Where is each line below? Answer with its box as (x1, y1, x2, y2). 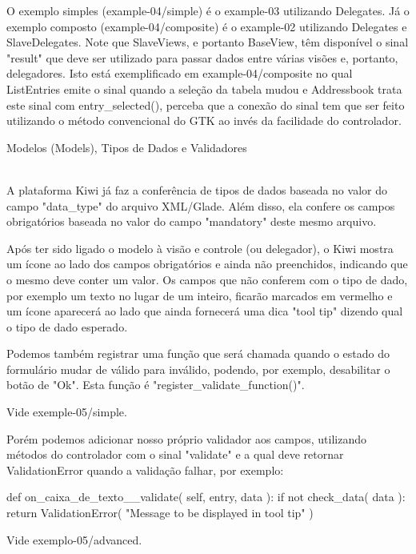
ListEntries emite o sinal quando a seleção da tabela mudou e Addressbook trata (6, 80, 402, 97)
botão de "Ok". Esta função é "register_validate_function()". (6, 376, 305, 393)
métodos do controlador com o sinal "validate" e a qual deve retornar (6, 446, 344, 463)
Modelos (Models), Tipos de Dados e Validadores (6, 138, 247, 155)
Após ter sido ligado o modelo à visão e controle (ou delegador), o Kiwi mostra (6, 239, 394, 256)
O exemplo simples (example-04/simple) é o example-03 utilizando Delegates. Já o (6, 2, 410, 18)
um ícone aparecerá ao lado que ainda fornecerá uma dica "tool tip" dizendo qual (6, 303, 403, 319)
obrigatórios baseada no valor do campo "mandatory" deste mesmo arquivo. (6, 213, 377, 230)
